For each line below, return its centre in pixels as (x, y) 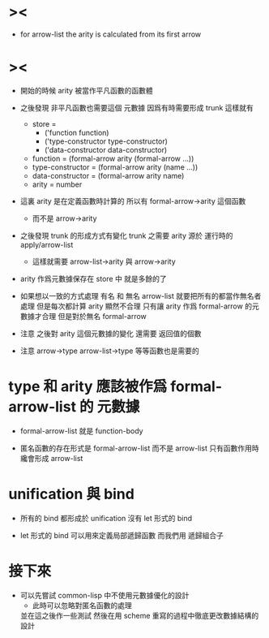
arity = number (57, 184)
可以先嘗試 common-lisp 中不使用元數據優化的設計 (105, 595)
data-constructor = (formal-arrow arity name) (108, 175)
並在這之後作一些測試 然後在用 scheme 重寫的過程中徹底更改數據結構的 (139, 615)
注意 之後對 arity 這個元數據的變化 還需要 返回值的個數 (111, 333)
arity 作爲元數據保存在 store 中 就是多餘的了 (94, 278)
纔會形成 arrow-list (51, 458)
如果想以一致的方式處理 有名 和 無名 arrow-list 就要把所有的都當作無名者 (141, 295)
